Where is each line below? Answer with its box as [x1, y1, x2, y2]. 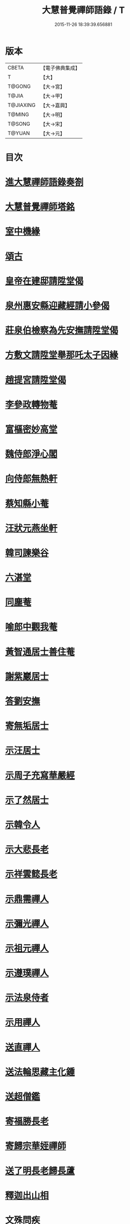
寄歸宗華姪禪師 [5, 1141, 66, 1152]
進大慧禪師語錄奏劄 [5, 177, 84, 188]
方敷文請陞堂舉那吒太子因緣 [5, 350, 119, 361]
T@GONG [7, 83, 31, 90]
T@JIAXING [7, 101, 36, 108]
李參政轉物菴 [5, 399, 58, 410]
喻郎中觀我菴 [5, 621, 58, 633]
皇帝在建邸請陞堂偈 [5, 275, 84, 287]
